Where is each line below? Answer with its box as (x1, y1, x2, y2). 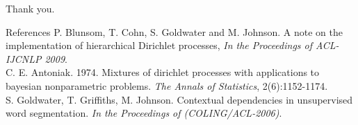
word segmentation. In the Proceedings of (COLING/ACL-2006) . (6, 106, 282, 120)
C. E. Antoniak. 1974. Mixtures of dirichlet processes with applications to (6, 65, 320, 79)
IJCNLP (6, 51, 42, 66)
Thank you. (6, 1, 55, 15)
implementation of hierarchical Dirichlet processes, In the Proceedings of (6, 38, 313, 52)
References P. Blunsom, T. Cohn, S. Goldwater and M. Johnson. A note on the (6, 24, 343, 39)
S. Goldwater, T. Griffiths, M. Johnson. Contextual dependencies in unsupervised (6, 92, 353, 106)
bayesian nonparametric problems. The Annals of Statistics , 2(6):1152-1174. (6, 78, 328, 93)
